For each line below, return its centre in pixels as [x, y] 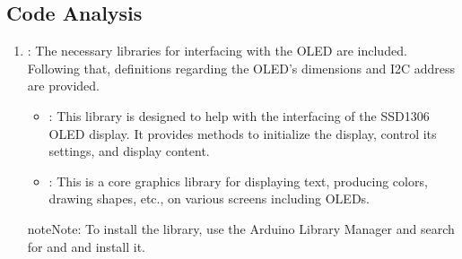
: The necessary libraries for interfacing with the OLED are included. [217, 51]
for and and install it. [87, 246]
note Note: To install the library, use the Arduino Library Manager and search [241, 228]
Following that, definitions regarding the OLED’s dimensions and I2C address [241, 68]
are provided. [64, 86]
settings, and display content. [129, 151]
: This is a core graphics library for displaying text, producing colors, [238, 181]
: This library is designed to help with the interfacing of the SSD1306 [239, 115]
